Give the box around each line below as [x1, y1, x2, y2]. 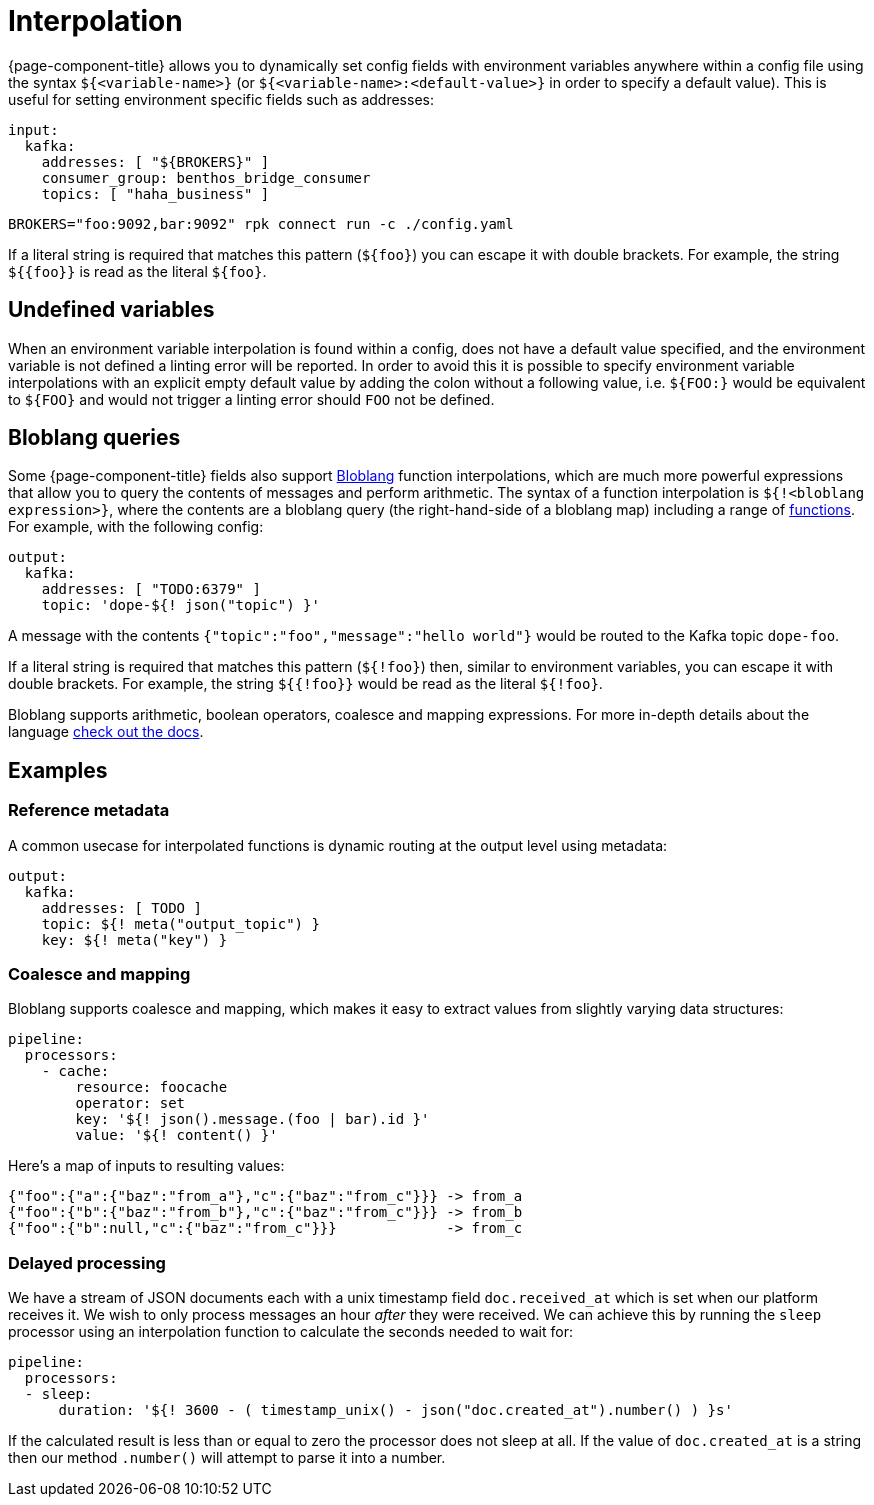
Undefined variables [8, 297, 215, 323]
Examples [8, 757, 108, 783]
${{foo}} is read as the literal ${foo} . [8, 262, 267, 280]
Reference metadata [8, 800, 170, 821]
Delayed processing [8, 1252, 166, 1273]
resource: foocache [75, 1079, 228, 1096]
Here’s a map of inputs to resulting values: [8, 1157, 285, 1175]
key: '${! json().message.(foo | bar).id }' [75, 1111, 430, 1128]
